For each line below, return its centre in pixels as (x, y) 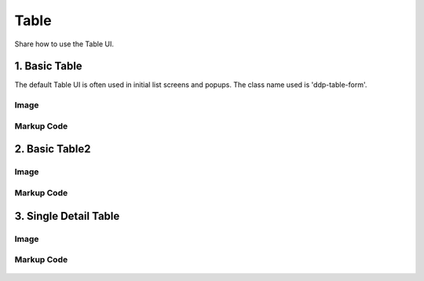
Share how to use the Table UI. (64, 44)
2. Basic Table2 (53, 149)
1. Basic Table (48, 66)
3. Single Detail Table (67, 216)
